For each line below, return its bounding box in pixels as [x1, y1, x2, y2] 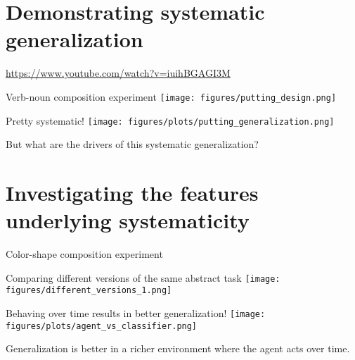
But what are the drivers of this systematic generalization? [6, 137, 259, 151]
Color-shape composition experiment [6, 247, 163, 261]
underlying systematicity [6, 206, 250, 235]
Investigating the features [6, 178, 259, 206]
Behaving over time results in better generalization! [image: [6, 306, 266, 321]
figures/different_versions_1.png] [6, 285, 172, 296]
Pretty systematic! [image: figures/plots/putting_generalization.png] [6, 113, 335, 128]
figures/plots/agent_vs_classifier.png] [6, 321, 198, 331]
